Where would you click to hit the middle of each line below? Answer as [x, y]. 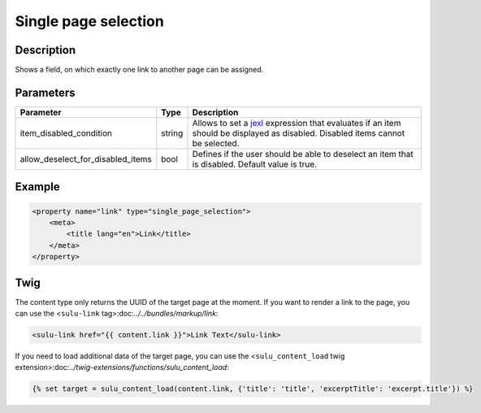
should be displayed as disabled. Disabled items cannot [299, 133]
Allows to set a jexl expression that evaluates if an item [297, 123]
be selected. [216, 143]
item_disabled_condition [66, 133]
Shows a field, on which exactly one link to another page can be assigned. [139, 70]
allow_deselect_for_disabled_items [86, 159]
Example [37, 187]
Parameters [45, 92]
